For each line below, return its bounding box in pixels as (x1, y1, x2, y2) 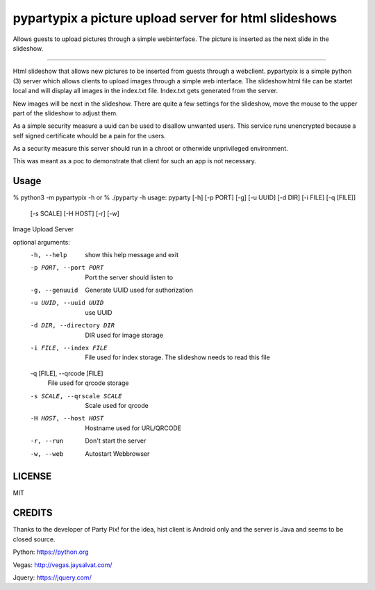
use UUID (85, 308, 112, 316)
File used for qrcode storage (47, 379, 129, 387)
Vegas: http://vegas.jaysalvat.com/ (12, 560, 112, 569)
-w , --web (30, 450, 64, 458)
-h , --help (30, 251, 67, 259)
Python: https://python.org (12, 548, 89, 556)
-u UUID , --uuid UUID (30, 299, 104, 307)
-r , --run (30, 437, 64, 445)
